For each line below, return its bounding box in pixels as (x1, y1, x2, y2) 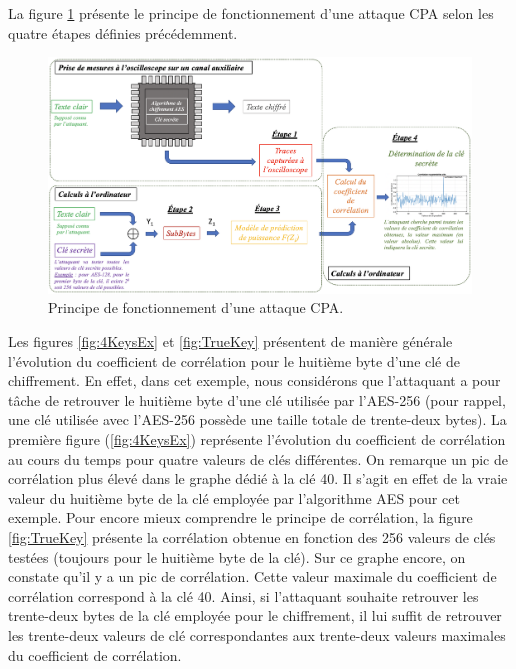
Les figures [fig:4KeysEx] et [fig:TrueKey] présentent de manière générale (8, 331, 453, 352)
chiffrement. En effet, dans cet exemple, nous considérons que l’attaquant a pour (8, 370, 501, 391)
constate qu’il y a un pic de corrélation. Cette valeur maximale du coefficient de (8, 566, 497, 587)
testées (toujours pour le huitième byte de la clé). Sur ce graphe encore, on (8, 546, 466, 567)
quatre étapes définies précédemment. (8, 22, 238, 43)
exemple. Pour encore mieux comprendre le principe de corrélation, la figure (8, 507, 473, 528)
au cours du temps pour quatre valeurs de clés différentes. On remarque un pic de (8, 448, 508, 469)
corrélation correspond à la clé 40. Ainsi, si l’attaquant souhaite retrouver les (8, 585, 479, 606)
